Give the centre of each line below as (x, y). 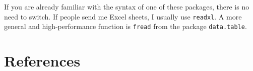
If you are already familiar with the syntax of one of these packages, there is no (127, 6)
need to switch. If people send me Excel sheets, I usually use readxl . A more (123, 16)
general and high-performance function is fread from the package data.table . (125, 26)
